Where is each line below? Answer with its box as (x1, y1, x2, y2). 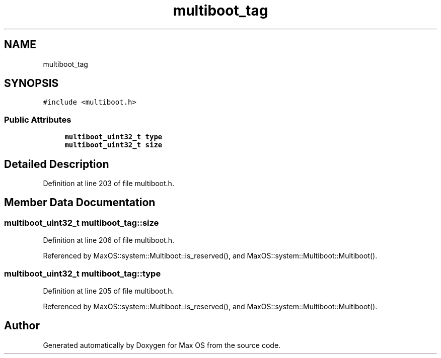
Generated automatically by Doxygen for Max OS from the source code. (43, 340, 281, 349)
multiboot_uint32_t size (64, 141, 163, 149)
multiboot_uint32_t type (64, 133, 163, 141)
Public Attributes (4, 114, 71, 125)
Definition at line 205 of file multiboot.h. (43, 287, 174, 295)
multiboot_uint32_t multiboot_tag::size (4, 217, 159, 228)
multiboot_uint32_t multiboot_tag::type (4, 268, 161, 279)
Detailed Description (4, 157, 109, 170)
